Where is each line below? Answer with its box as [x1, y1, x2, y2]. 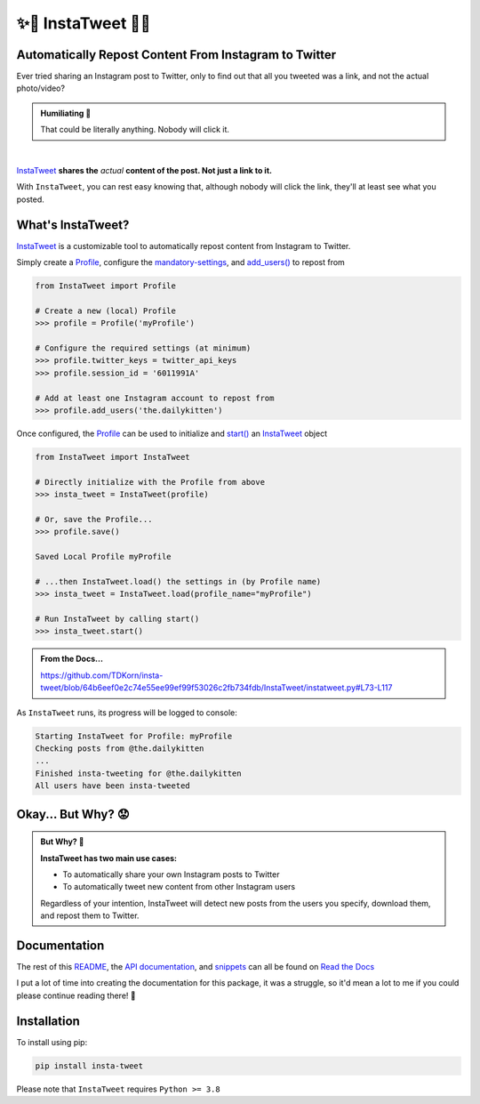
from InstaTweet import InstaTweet [35, 452, 190, 462]
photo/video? [16, 83, 66, 93]
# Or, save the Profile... [35, 514, 153, 524]
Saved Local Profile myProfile [35, 552, 172, 562]
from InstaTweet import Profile [35, 281, 177, 291]
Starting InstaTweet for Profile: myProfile [35, 730, 233, 741]
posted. [16, 194, 44, 205]
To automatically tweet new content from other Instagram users [62, 882, 296, 892]
